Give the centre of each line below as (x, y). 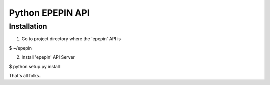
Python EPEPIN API (49, 13)
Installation (28, 26)
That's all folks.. (25, 75)
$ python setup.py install (35, 66)
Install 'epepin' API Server (48, 57)
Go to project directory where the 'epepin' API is (71, 39)
